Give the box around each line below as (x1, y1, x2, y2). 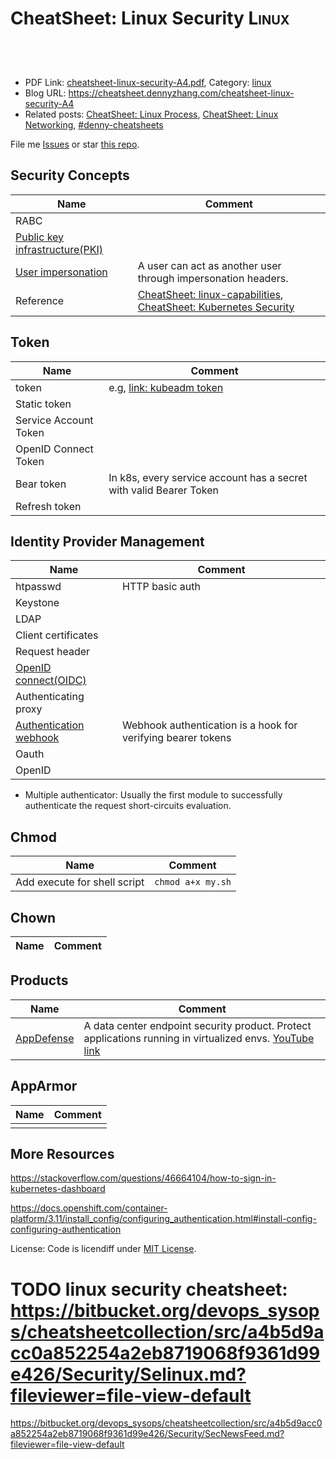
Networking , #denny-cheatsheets (24, 118, 164, 131)
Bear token (15, 477, 67, 491)
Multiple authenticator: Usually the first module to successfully (24, 789, 283, 801)
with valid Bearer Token (108, 483, 220, 497)
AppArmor (10, 1078, 78, 1095)
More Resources (10, 1146, 115, 1163)
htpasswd (15, 580, 62, 594)
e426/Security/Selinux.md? (10, 1363, 247, 1386)
